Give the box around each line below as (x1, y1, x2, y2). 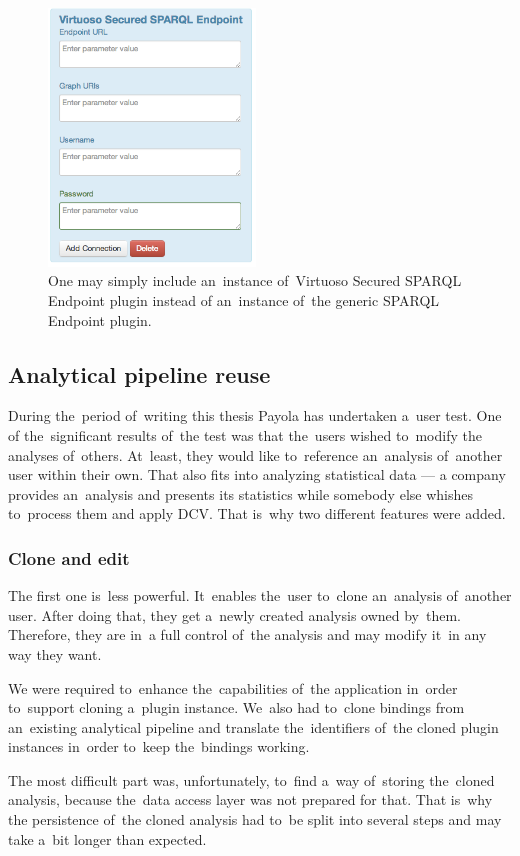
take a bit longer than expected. (8, 828, 207, 849)
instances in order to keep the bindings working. (8, 736, 310, 757)
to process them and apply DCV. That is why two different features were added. (8, 503, 506, 524)
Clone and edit (8, 545, 130, 570)
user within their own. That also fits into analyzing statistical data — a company (8, 464, 506, 485)
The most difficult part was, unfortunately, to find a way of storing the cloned (8, 769, 495, 790)
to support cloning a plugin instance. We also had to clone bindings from (8, 697, 465, 718)
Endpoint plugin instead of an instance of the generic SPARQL (48, 289, 440, 310)
